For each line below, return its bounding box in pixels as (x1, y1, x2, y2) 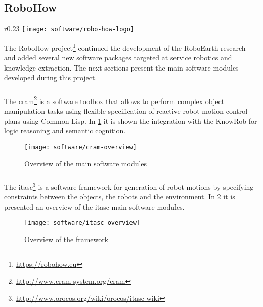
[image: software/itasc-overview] (24, 219, 141, 227)
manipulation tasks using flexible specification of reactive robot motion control (4, 106, 248, 116)
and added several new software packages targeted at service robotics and (4, 52, 232, 63)
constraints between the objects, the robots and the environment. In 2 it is (4, 191, 235, 202)
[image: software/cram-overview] (24, 143, 137, 151)
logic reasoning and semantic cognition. (4, 125, 126, 136)
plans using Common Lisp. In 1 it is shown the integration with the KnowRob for (4, 115, 257, 126)
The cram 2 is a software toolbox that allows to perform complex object (4, 94, 225, 106)
